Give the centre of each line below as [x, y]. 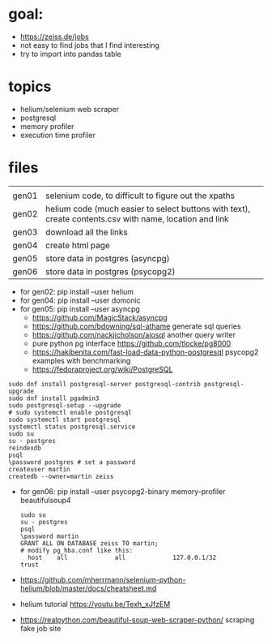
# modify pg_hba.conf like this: [76, 550]
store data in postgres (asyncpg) [108, 258]
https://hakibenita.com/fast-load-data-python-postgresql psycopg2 [145, 352]
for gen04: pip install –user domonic [81, 300]
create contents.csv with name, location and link [137, 218]
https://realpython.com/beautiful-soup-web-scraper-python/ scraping [137, 619]
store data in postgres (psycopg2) [110, 271]
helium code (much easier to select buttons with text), [148, 209]
